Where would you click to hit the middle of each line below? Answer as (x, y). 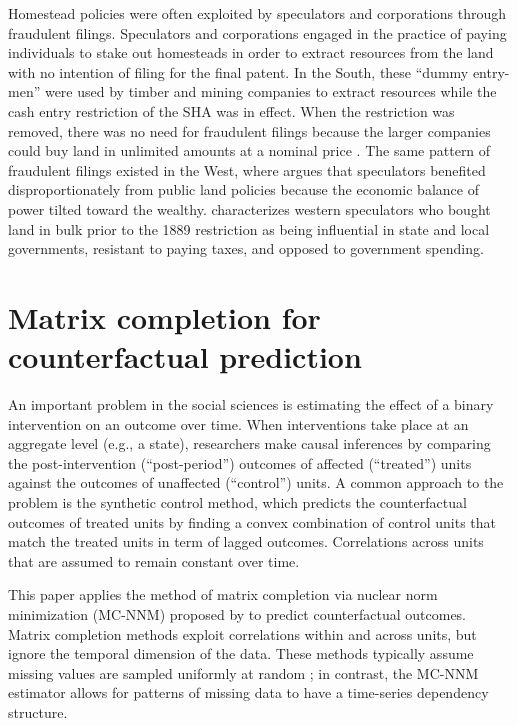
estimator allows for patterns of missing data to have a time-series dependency (248, 692)
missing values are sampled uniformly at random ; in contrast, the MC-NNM (243, 672)
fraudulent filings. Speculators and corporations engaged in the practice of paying (257, 32)
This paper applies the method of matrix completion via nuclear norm (223, 594)
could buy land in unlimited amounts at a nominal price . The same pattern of (249, 150)
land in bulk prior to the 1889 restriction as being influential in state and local (249, 228)
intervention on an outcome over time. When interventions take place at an (238, 423)
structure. (38, 711)
